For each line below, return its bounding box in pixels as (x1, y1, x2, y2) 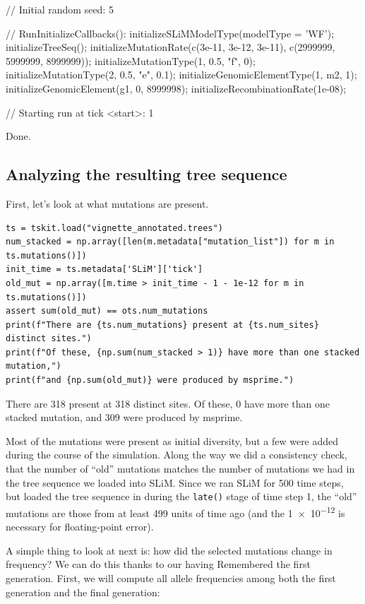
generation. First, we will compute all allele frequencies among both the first (6, 570, 336, 585)
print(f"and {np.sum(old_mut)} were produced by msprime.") (6, 375, 294, 386)
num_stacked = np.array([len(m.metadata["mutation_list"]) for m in (6, 237, 335, 247)
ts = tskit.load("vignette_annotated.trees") (6, 223, 223, 233)
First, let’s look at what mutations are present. (6, 196, 209, 211)
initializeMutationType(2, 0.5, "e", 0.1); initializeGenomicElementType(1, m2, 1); (6, 67, 357, 82)
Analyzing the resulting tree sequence (6, 163, 287, 185)
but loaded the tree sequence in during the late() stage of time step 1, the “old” (6, 489, 357, 504)
